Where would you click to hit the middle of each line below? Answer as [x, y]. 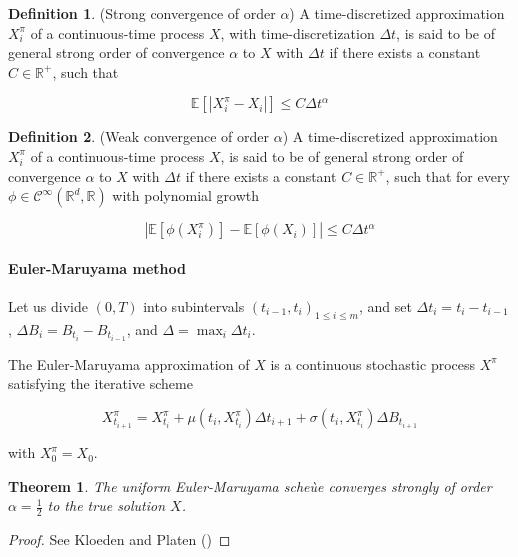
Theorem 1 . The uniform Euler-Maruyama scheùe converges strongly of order [250, 485]
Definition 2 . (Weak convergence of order [139, 136]
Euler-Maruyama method [97, 267]
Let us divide [48, 305]
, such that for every [447, 175]
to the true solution [106, 505]
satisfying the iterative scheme [100, 383]
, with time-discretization [297, 32]
